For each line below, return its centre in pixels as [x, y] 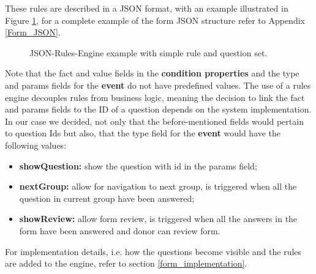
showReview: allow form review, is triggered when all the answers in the [158, 219]
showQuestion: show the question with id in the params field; [138, 165]
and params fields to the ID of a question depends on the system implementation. [158, 109]
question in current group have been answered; [107, 198]
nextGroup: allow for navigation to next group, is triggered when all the [158, 186]
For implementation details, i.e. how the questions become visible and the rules [153, 251]
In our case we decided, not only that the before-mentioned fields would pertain [154, 121]
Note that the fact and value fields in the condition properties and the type [152, 73]
